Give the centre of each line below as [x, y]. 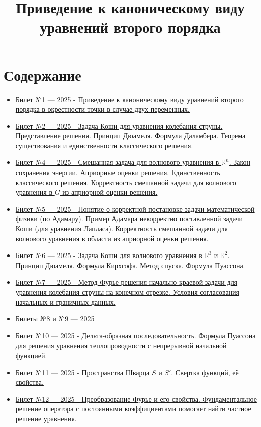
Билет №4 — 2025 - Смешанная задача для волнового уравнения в [117, 162]
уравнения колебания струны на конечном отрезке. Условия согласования [127, 292]
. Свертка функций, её [205, 372]
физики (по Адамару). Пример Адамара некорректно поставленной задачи [129, 219]
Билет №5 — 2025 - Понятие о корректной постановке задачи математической [135, 208]
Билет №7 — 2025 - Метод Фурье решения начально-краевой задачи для [126, 282]
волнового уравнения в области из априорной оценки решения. [112, 238]
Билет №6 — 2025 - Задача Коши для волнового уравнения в [109, 255]
